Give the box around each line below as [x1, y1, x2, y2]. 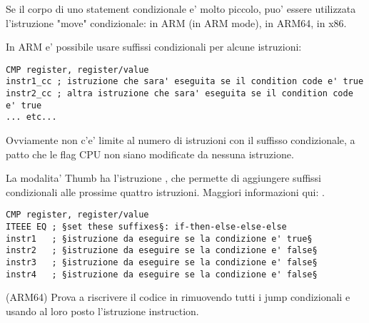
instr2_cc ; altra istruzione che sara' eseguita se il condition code [6, 88, 353, 99]
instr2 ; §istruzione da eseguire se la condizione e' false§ [6, 245, 318, 256]
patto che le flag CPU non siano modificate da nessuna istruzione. [6, 146, 294, 161]
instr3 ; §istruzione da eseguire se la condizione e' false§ [6, 257, 318, 268]
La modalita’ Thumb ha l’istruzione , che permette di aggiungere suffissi [6, 170, 321, 185]
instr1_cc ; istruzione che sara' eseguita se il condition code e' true [6, 76, 364, 87]
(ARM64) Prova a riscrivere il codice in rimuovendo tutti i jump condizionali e [6, 289, 350, 304]
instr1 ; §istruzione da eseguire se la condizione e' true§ [6, 233, 313, 244]
